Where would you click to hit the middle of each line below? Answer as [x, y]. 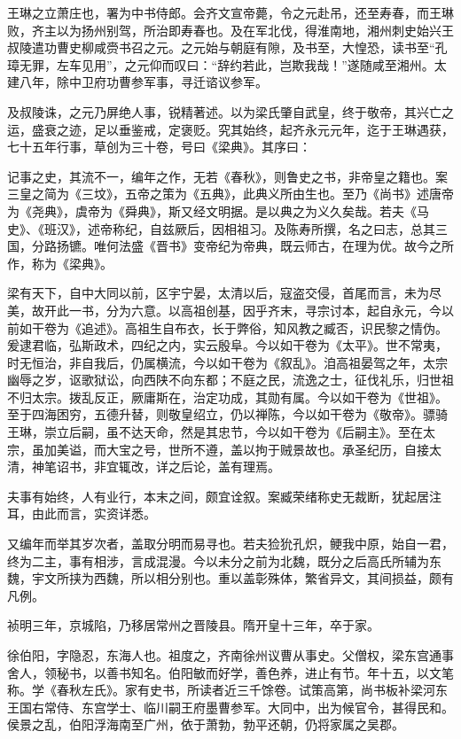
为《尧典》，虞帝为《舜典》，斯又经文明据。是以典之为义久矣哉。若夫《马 [218, 210]
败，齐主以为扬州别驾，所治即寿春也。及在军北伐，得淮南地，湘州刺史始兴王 [230, 30]
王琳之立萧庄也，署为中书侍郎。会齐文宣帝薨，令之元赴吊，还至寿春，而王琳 [230, 12]
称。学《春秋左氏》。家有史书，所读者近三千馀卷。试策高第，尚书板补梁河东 [227, 690]
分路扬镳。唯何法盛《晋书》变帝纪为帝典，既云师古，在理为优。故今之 [236, 246]
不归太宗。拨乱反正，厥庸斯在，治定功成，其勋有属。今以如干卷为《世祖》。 [227, 397]
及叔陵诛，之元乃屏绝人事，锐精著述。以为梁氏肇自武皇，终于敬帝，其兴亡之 [230, 111]
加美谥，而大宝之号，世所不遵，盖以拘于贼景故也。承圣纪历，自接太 [242, 449]
